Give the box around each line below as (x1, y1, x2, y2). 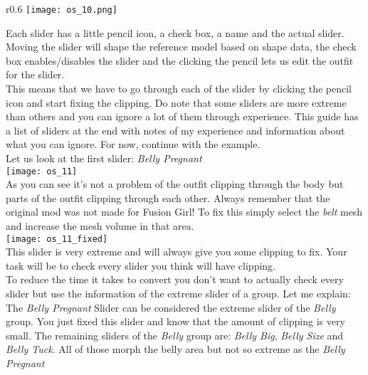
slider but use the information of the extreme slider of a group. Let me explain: (6, 286, 351, 301)
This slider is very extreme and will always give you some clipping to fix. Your (6, 244, 347, 259)
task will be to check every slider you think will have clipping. (6, 258, 276, 273)
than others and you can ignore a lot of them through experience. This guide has (6, 109, 359, 124)
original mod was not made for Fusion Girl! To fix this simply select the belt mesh (6, 204, 363, 219)
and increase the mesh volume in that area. (6, 218, 194, 233)
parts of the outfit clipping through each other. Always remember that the (6, 190, 330, 205)
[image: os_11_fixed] (6, 233, 108, 244)
